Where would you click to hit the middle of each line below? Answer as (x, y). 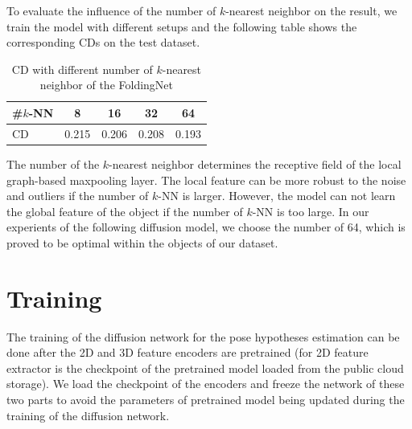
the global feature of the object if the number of (125, 211)
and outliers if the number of (78, 196)
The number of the (53, 163)
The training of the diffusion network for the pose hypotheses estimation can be (203, 336)
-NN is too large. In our (311, 211)
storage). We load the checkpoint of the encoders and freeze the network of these (206, 384)
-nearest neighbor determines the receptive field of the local (255, 163)
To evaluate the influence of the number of (111, 10)
